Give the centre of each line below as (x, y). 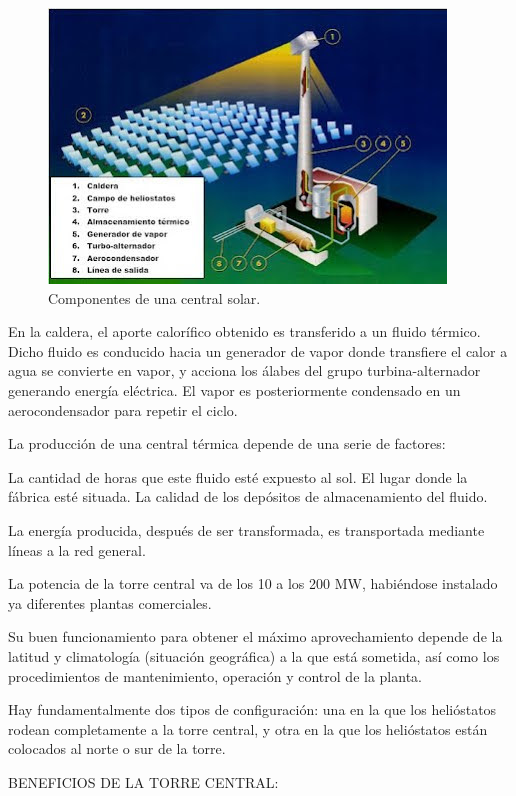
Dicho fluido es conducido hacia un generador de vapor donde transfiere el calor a (258, 350)
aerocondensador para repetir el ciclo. (123, 409)
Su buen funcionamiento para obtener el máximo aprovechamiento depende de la (255, 636)
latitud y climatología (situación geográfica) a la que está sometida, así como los (254, 655)
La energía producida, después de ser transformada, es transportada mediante (246, 529)
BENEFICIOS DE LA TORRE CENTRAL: (143, 781)
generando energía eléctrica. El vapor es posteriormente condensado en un (234, 389)
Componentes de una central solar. (154, 297)
